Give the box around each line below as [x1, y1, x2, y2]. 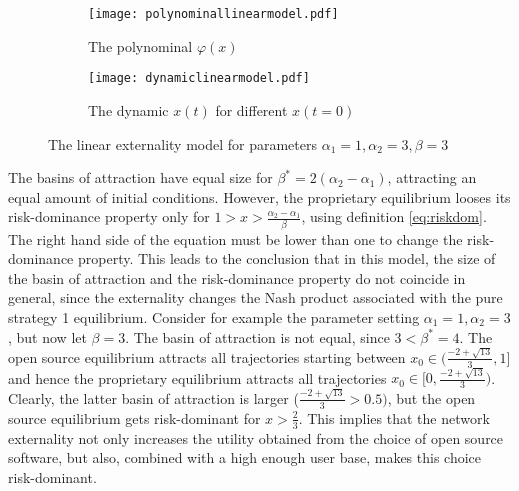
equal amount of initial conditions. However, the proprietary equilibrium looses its [8, 186, 511, 207]
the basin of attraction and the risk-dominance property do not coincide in [8, 267, 466, 288]
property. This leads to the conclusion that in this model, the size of [77, 248, 496, 269]
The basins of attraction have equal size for [8, 167, 273, 188]
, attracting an [387, 167, 477, 188]
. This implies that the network [298, 407, 490, 428]
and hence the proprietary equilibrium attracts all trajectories [8, 367, 387, 388]
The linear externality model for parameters [48, 133, 317, 154]
